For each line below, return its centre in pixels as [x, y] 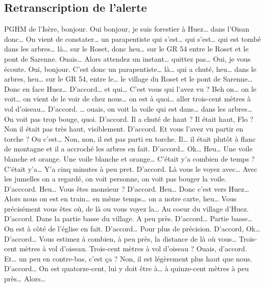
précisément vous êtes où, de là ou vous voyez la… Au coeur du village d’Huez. [127, 208]
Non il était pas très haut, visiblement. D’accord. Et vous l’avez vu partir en [124, 129]
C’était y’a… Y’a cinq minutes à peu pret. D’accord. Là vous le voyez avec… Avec [131, 168]
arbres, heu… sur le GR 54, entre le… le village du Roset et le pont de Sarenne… [128, 79]
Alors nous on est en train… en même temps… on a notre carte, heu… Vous [121, 199]
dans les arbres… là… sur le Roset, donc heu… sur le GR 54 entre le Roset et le [126, 49]
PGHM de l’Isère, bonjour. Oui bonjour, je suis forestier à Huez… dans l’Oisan [127, 29]
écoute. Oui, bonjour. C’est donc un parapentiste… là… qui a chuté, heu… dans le [130, 69]
